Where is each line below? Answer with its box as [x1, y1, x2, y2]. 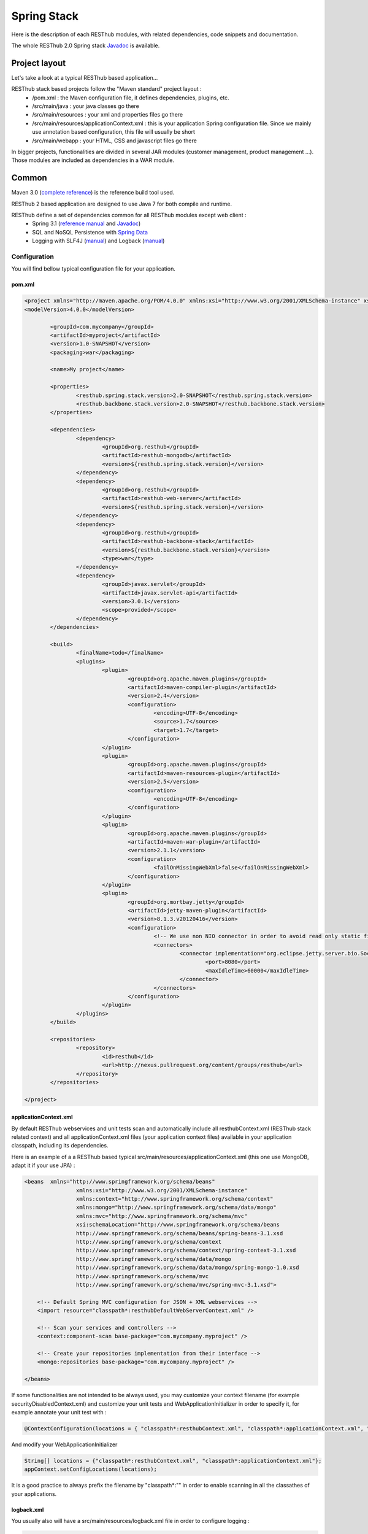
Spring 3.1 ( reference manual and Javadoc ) [32, 220, 141, 227]
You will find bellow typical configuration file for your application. [11, 265, 176, 272]
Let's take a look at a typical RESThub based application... [11, 74, 158, 81]
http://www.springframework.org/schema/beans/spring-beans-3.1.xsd [75, 1230, 283, 1236]
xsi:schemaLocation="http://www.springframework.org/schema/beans [75, 1221, 280, 1228]
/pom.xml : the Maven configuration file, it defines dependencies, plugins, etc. [32, 94, 229, 101]
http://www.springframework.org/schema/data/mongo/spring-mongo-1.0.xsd [75, 1264, 300, 1271]
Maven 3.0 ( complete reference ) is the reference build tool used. [11, 189, 175, 196]
